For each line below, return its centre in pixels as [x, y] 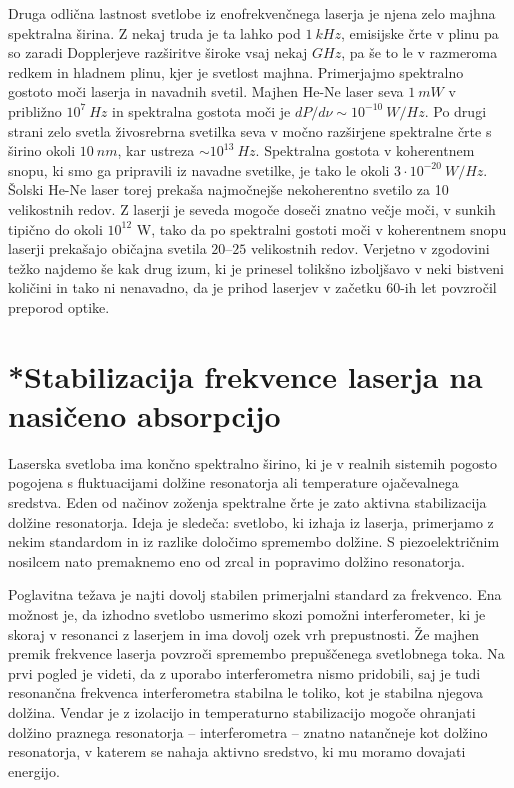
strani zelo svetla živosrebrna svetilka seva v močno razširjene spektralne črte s [250, 130]
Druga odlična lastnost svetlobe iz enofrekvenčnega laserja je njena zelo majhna [252, 13]
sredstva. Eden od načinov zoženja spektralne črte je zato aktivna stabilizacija [247, 502]
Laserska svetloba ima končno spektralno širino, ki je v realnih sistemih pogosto [253, 462]
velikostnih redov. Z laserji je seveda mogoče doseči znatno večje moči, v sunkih [252, 208]
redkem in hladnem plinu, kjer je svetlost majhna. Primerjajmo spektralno [236, 71]
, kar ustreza [156, 150]
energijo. [34, 770]
